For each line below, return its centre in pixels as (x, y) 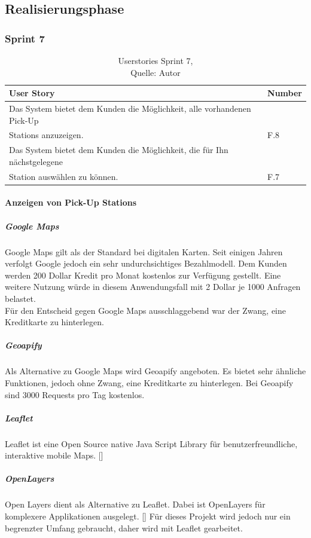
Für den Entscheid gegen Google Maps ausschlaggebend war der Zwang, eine (145, 310)
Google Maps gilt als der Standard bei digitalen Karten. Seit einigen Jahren (144, 251)
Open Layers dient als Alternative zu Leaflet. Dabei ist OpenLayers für (135, 504)
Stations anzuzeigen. (46, 135)
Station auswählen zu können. (64, 176)
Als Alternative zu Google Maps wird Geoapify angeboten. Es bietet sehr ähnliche (155, 371)
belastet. (20, 298)
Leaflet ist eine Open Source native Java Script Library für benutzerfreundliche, (151, 443)
